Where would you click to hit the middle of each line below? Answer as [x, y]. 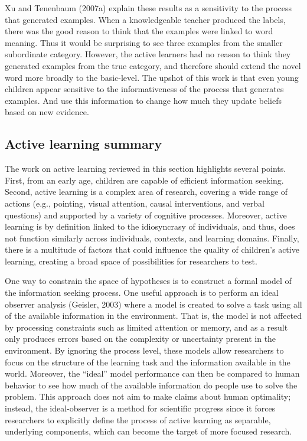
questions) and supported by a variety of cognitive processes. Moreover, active [146, 215]
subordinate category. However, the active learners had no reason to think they [148, 54]
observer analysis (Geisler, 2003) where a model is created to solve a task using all [153, 304]
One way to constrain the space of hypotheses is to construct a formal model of [148, 281]
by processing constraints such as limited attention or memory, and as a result [146, 327]
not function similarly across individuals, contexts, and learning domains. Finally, [152, 238]
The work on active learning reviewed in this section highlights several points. [146, 169]
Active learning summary [84, 144]
